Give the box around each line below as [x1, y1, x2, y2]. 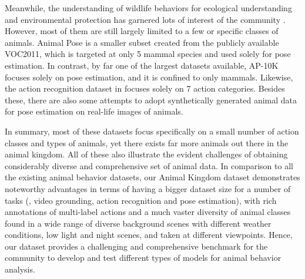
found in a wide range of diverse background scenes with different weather [5, 217, 272, 229]
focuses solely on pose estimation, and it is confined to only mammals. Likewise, [5, 70, 293, 83]
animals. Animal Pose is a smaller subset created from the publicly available [5, 36, 279, 48]
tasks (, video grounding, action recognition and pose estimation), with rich [5, 194, 277, 206]
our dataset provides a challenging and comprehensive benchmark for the [5, 240, 268, 252]
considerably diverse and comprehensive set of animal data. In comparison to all [5, 159, 293, 172]
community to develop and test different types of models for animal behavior [5, 251, 281, 264]
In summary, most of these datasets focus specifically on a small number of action [5, 125, 299, 137]
